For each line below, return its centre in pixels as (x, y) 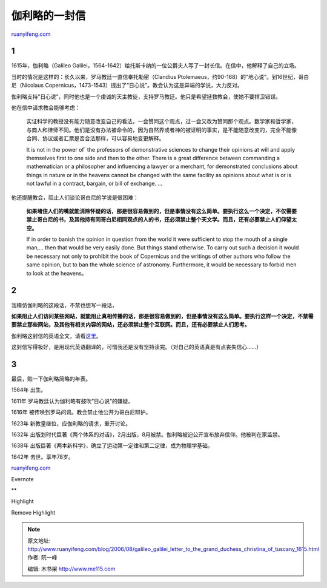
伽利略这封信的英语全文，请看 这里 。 (56, 336)
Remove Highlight (33, 512)
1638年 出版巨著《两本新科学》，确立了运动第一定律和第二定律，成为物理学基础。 (112, 445)
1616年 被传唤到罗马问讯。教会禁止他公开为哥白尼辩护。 (81, 412)
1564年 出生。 (29, 390)
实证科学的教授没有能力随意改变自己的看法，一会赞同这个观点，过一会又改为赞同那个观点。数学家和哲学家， (161, 121)
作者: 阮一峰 (42, 558)
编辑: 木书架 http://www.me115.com (71, 569)
